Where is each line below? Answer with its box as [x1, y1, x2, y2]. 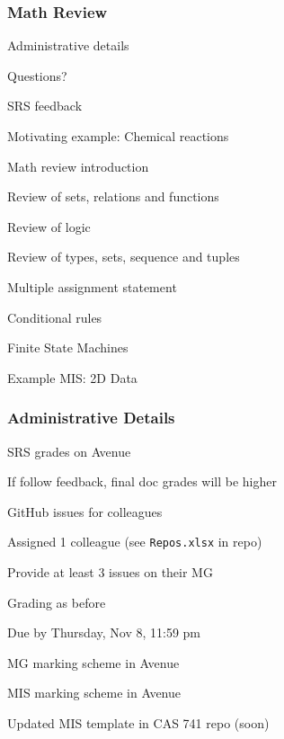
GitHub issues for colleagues [7, 502, 163, 521]
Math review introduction [7, 156, 149, 175]
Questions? [7, 66, 67, 85]
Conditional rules [7, 307, 102, 326]
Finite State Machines [7, 338, 129, 357]
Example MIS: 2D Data [7, 368, 138, 387]
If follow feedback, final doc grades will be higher [7, 472, 278, 491]
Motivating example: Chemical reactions [7, 127, 229, 145]
